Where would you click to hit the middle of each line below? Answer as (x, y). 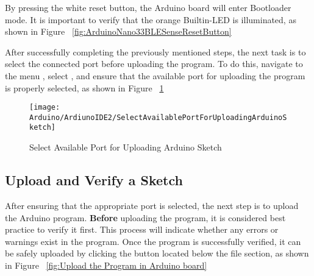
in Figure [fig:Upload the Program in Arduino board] (106, 265)
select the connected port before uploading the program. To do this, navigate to (154, 64)
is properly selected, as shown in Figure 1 (84, 87)
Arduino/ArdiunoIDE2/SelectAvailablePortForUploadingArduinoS (158, 117)
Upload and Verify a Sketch (94, 180)
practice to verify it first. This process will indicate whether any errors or (142, 229)
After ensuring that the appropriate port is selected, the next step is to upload (152, 205)
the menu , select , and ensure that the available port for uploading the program (155, 75)
